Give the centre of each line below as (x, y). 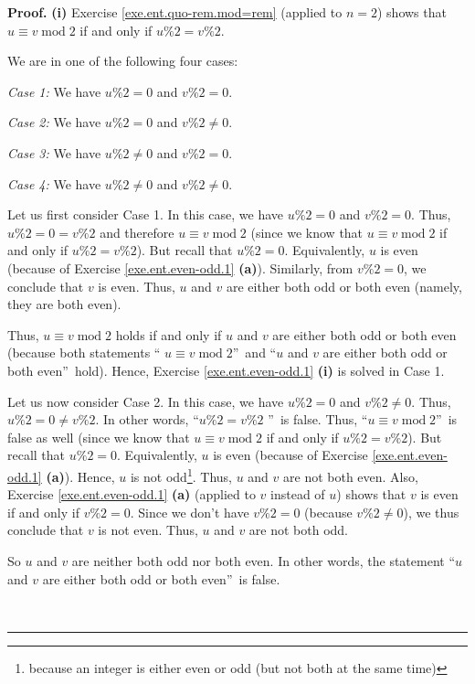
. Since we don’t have (190, 512)
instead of (298, 494)
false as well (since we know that (99, 437)
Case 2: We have (54, 122)
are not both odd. (299, 530)
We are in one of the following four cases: (123, 61)
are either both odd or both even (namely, (344, 286)
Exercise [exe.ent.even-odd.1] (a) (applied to (132, 494)
